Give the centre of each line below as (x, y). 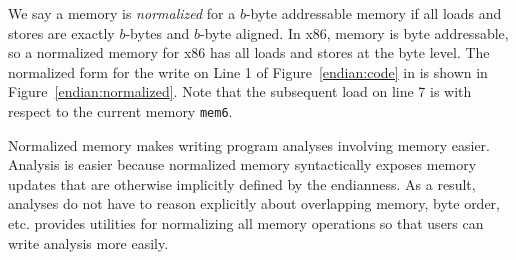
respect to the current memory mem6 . (120, 110)
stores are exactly (61, 32)
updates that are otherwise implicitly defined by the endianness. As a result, (242, 183)
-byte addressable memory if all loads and (373, 13)
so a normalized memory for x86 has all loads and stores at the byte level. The (249, 52)
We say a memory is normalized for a (122, 13)
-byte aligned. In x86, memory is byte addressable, (354, 32)
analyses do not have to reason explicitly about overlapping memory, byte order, (254, 203)
